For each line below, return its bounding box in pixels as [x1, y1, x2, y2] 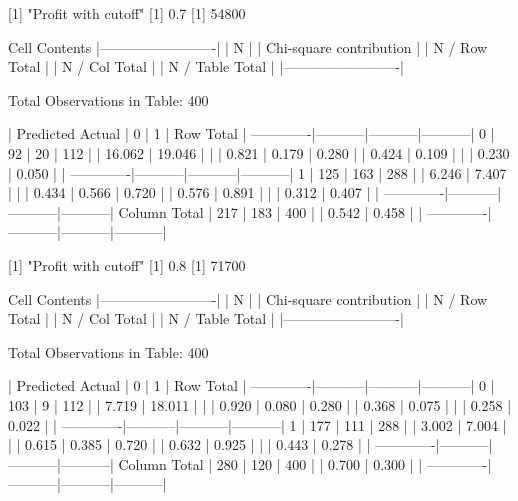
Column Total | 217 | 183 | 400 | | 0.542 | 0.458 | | [118, 201, 423, 222]
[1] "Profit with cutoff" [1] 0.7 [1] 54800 [8, 3, 246, 23]
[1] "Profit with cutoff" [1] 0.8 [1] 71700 [8, 254, 246, 275]
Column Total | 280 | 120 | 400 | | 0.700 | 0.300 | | [118, 453, 423, 474]
